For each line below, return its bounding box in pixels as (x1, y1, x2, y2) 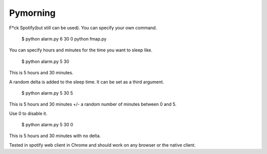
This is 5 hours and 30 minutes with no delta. (9, 133, 101, 139)
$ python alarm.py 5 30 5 (21, 90, 73, 96)
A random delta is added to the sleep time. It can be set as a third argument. (9, 79, 164, 85)
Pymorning (9, 7, 56, 18)
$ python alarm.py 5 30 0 (21, 122, 74, 128)
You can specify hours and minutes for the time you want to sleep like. (9, 47, 153, 53)
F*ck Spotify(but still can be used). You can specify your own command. (9, 25, 157, 31)
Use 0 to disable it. (9, 110, 47, 116)
